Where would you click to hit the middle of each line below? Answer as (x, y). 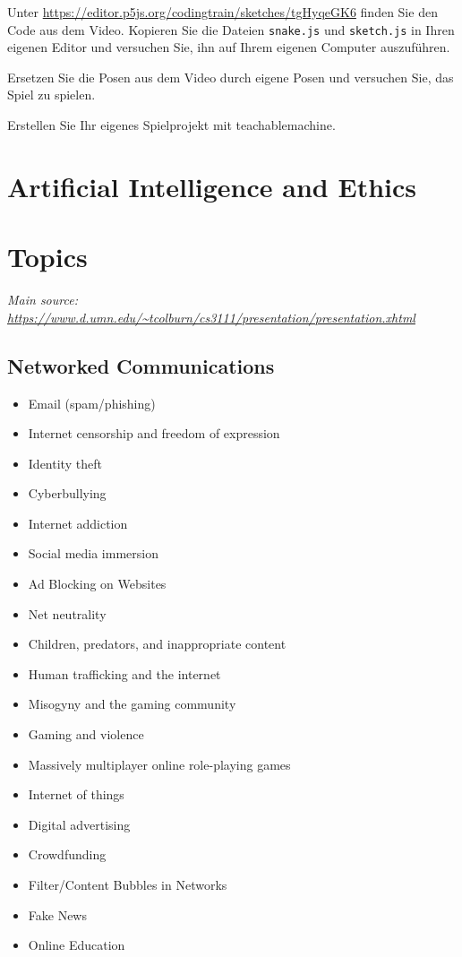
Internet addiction (78, 523)
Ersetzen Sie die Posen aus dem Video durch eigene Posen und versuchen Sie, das (231, 77)
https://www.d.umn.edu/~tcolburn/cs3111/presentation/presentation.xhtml (211, 317)
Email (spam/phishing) (92, 403)
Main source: (43, 300)
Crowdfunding (67, 854)
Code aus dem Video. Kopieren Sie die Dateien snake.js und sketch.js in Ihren (231, 29)
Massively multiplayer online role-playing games (159, 764)
